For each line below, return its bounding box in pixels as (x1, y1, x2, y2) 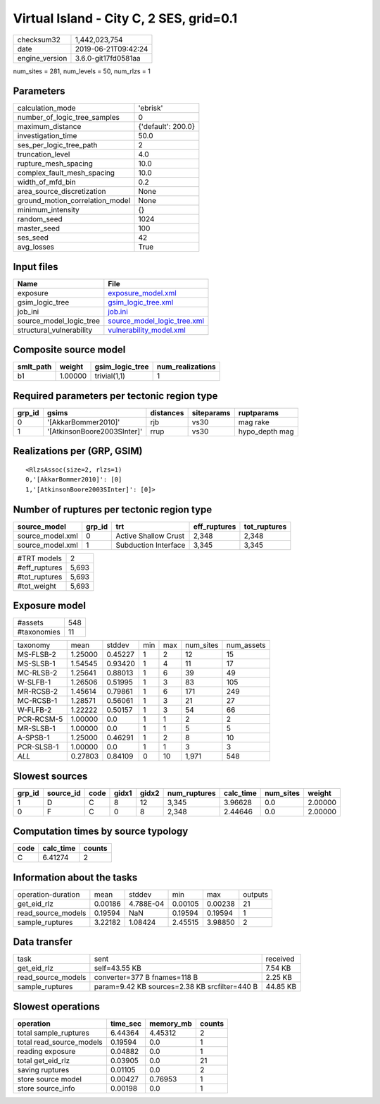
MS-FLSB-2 (17, 649, 56, 659)
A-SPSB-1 (17, 733, 50, 743)
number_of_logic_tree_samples (17, 113, 120, 123)
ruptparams (238, 408, 279, 417)
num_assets (226, 640, 267, 650)
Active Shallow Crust (115, 531, 185, 541)
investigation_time (17, 131, 77, 141)
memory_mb (148, 1019, 193, 1029)
